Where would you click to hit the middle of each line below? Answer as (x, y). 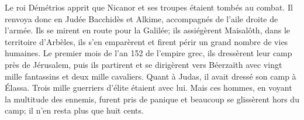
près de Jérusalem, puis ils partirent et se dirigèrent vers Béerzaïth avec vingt (144, 64)
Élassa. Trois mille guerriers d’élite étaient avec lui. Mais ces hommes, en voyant (148, 88)
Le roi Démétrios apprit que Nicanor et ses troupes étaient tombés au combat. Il (149, 7)
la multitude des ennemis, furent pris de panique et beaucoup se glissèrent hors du (152, 99)
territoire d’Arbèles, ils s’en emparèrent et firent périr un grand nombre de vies (146, 41)
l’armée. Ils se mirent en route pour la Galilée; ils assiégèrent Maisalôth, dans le (148, 30)
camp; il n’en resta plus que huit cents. (74, 110)
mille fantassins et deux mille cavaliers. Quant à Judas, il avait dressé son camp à (151, 76)
